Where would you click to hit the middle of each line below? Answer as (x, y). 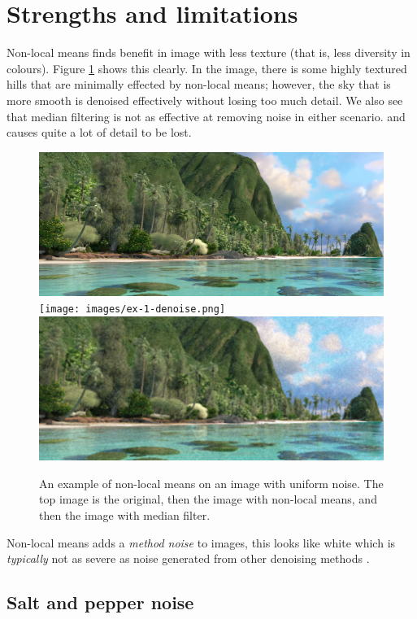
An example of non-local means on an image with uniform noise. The (211, 483)
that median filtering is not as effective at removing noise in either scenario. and (206, 116)
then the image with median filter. (125, 514)
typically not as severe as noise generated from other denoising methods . (188, 558)
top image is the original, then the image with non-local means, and (208, 499)
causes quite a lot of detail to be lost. (99, 132)
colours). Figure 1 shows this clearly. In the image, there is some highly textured (207, 68)
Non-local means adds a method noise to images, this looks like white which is (201, 542)
